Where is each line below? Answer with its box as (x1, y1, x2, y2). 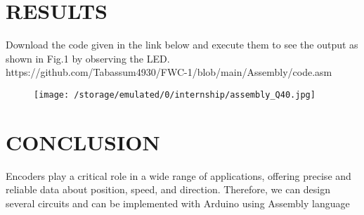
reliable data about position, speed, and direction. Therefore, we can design (6, 182, 331, 197)
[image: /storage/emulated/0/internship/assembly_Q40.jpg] (34, 89, 316, 100)
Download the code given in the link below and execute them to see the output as (6, 37, 358, 52)
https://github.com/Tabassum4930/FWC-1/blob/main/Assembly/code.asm (6, 65, 332, 79)
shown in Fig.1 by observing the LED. (6, 51, 170, 65)
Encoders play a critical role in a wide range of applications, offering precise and (6, 168, 351, 183)
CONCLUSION (6, 127, 160, 156)
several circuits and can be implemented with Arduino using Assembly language (6, 195, 350, 210)
